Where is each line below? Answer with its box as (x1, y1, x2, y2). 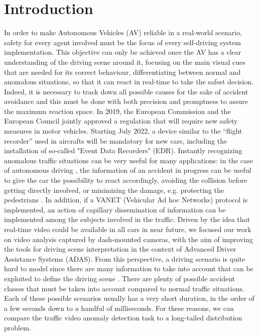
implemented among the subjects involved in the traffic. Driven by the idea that (4, 214, 250, 225)
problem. (4, 322, 31, 332)
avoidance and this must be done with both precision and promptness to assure (4, 96, 248, 106)
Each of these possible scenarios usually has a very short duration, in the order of (4, 293, 254, 303)
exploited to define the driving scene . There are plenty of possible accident (4, 273, 235, 283)
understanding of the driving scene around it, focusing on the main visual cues (4, 56, 245, 67)
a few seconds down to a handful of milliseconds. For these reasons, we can (4, 302, 234, 313)
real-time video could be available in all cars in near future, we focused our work (4, 224, 251, 234)
